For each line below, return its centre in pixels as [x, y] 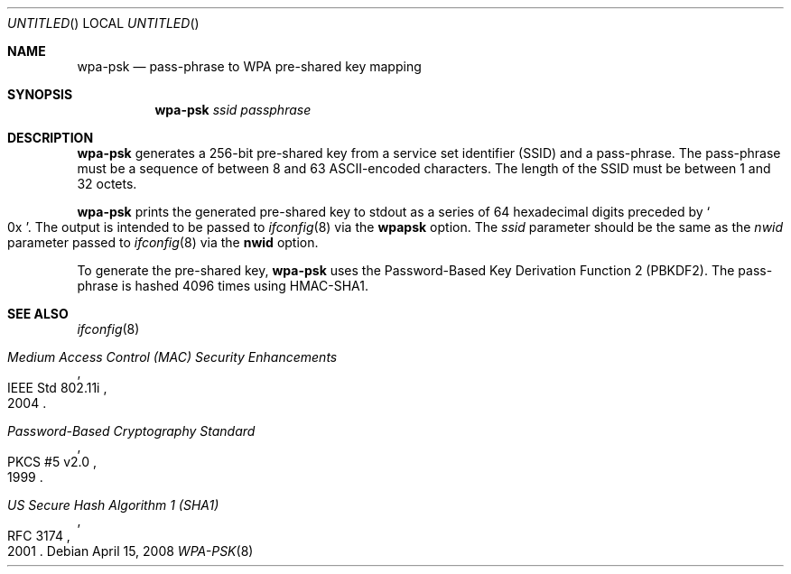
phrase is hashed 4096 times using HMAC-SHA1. [223, 286]
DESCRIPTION [51, 138]
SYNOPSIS [40, 94]
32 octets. [107, 184]
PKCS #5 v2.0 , [52, 462]
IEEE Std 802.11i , [57, 388]
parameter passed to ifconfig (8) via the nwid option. [163, 242]
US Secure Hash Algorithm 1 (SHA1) [113, 505]
